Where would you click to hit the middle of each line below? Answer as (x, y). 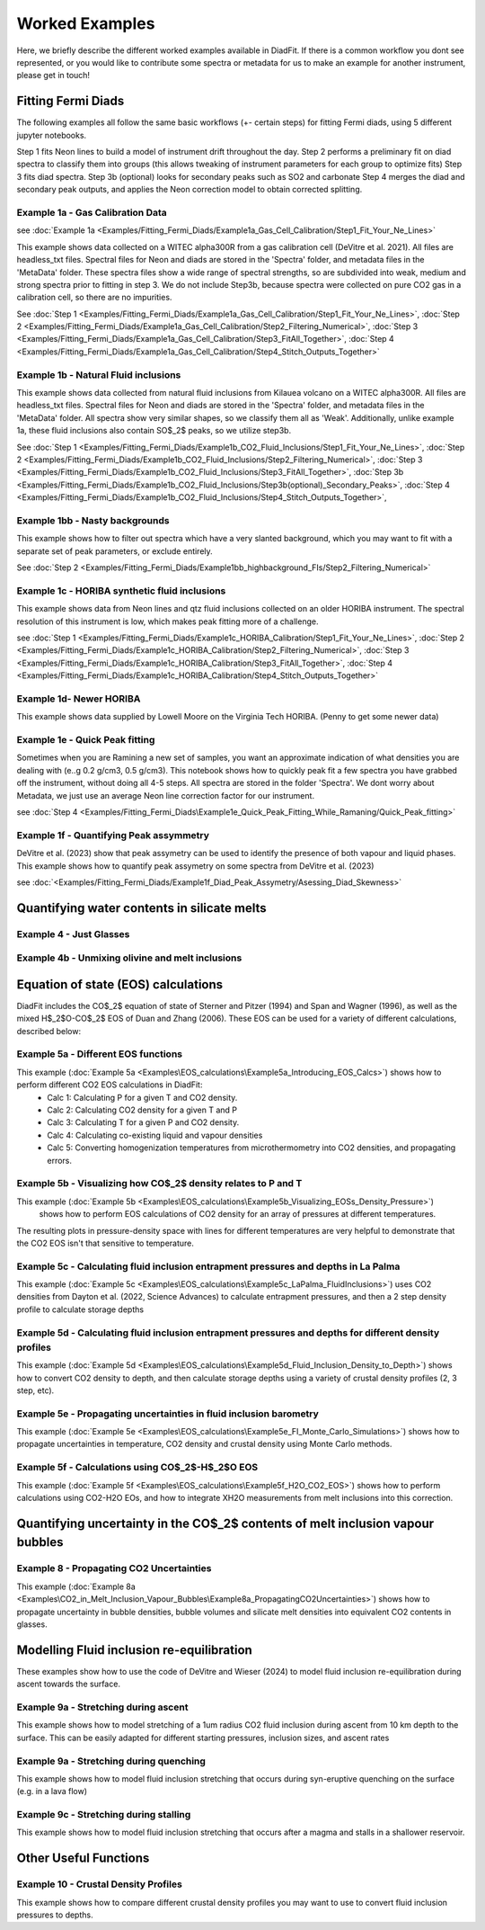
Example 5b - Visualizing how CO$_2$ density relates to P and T (159, 1184)
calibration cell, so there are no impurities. (94, 298)
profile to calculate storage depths (80, 1309)
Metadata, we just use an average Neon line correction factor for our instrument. (165, 795)
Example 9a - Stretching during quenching (111, 1761)
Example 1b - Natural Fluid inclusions (99, 375)
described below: (48, 1031)
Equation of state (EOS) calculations (120, 984)
